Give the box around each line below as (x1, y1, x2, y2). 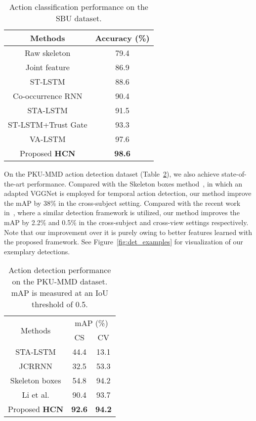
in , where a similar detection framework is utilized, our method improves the (4, 207, 240, 218)
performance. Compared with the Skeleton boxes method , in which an (27, 178, 243, 188)
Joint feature (25, 61, 70, 73)
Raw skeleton (25, 47, 71, 58)
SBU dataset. (55, 12, 102, 24)
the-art (4, 178, 25, 188)
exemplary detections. (4, 246, 70, 256)
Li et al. (22, 389, 49, 401)
